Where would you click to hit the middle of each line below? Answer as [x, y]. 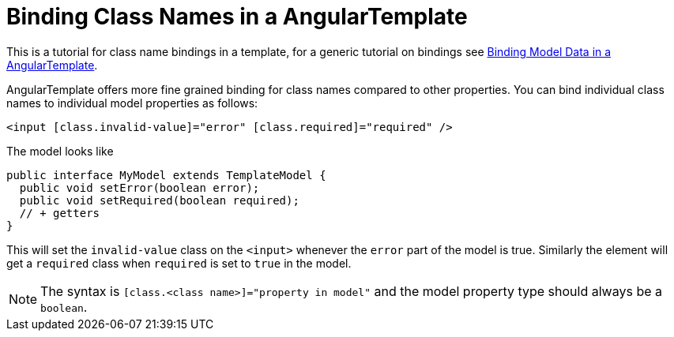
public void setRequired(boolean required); [159, 200]
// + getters [60, 213]
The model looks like [60, 151]
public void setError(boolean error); [139, 187]
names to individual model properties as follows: [132, 103]
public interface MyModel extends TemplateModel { [166, 175]
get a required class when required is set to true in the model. [179, 263]
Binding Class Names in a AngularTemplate [237, 17]
